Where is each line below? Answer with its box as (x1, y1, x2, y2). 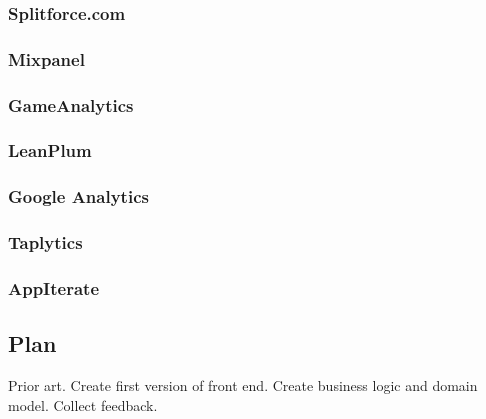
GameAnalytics (8, 92, 134, 117)
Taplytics (8, 230, 83, 255)
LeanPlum (8, 138, 92, 163)
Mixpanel (8, 46, 85, 71)
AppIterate (8, 275, 100, 300)
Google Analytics (8, 184, 149, 209)
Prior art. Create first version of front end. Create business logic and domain (8, 375, 478, 396)
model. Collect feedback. (8, 394, 158, 415)
